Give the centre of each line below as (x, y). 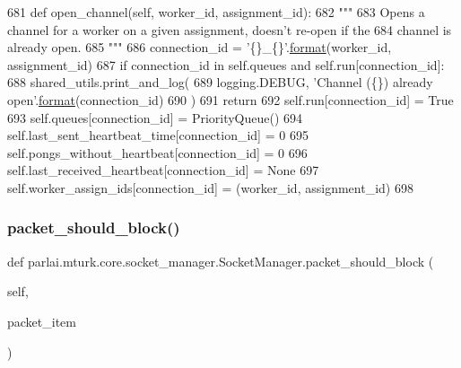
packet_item (42, 321)
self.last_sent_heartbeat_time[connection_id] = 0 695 (158, 135)
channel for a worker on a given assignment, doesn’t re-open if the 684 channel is (230, 29)
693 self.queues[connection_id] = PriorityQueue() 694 (155, 117)
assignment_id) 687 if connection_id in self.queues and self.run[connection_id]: (226, 64)
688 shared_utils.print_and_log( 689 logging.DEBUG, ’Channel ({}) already (220, 82)
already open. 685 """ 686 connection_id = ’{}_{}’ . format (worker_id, (200, 47)
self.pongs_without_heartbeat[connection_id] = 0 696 (157, 152)
